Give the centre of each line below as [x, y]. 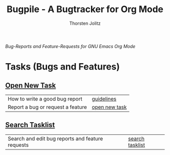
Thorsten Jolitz [85, 23]
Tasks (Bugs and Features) [62, 67]
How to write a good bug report [45, 98]
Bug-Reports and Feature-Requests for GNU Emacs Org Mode [70, 46]
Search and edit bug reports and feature [55, 138]
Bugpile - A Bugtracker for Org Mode [85, 9]
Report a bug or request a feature [47, 107]
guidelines [104, 98]
